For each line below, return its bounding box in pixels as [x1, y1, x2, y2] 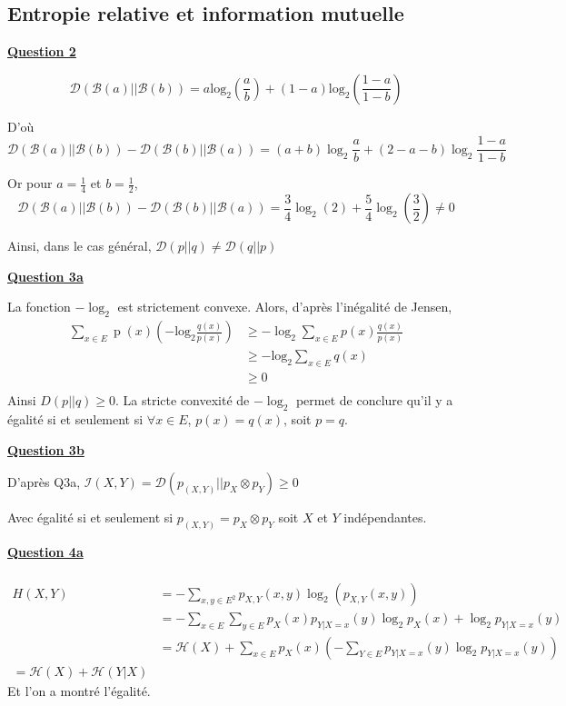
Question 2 [7, 42, 76, 61]
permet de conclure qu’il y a [295, 391, 453, 410]
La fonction [7, 297, 71, 316]
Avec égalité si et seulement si [7, 508, 174, 527]
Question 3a [7, 266, 84, 285]
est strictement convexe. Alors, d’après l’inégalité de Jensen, [117, 297, 452, 316]
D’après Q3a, [7, 472, 81, 492]
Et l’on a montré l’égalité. [7, 681, 151, 700]
